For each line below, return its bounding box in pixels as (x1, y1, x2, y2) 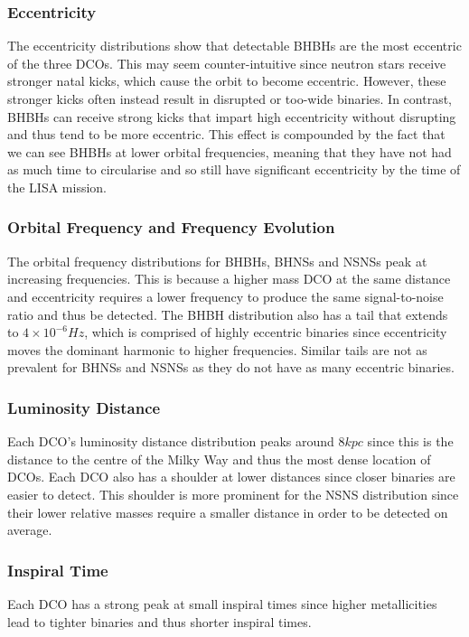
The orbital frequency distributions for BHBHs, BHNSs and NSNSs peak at (7, 251, 427, 270)
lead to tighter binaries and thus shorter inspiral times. (7, 612, 312, 631)
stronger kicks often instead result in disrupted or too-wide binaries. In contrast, (7, 89, 452, 108)
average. (7, 520, 52, 539)
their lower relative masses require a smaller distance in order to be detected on (7, 502, 448, 521)
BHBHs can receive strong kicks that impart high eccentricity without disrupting (7, 107, 456, 126)
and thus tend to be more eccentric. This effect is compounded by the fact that (7, 125, 446, 144)
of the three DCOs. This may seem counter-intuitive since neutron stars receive (7, 53, 446, 72)
